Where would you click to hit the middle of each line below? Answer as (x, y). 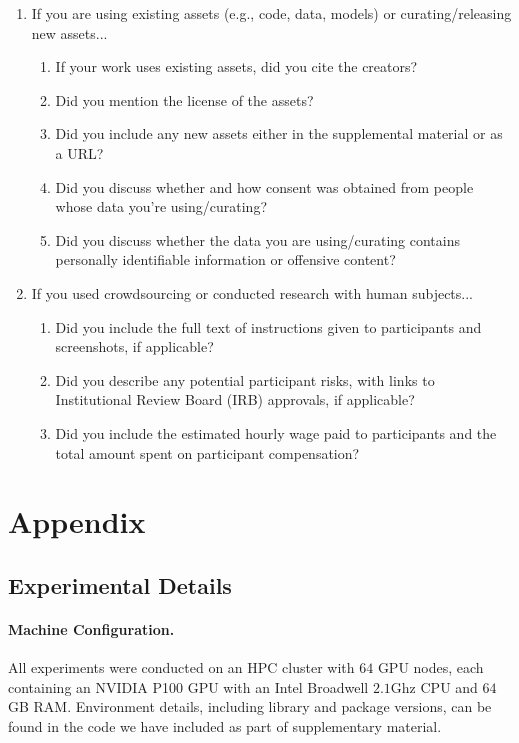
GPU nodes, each (430, 667)
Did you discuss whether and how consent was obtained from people (264, 186)
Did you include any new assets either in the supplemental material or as (279, 133)
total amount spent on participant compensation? (207, 452)
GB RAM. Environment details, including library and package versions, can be (250, 706)
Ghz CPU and (434, 686)
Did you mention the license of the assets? (184, 99)
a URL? (79, 152)
